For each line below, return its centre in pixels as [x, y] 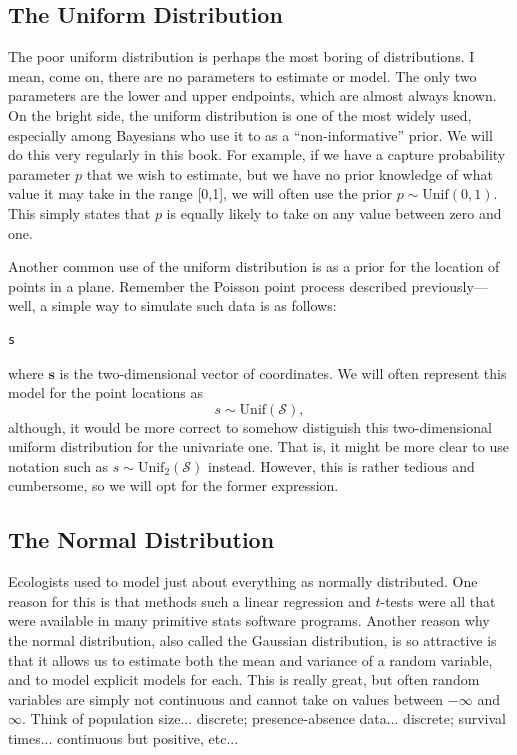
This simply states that [79, 212]
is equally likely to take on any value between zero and [334, 212]
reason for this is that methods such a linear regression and [189, 600]
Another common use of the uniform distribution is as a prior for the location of [254, 266]
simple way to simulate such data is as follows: [194, 305]
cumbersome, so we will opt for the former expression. [173, 485]
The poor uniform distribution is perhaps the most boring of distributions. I [241, 56]
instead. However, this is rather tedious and [341, 465]
